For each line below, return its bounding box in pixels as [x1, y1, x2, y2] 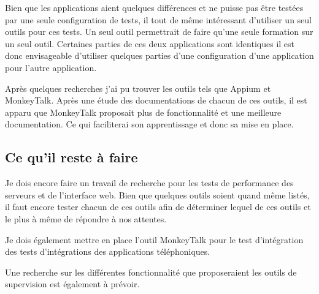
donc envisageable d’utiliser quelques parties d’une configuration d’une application [5, 49, 314, 62]
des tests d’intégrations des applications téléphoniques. [5, 245, 210, 258]
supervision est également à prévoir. [5, 277, 140, 290]
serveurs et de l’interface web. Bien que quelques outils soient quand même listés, [5, 188, 310, 201]
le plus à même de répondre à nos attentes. [5, 212, 167, 225]
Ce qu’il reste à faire [5, 148, 138, 167]
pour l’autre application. [5, 61, 97, 73]
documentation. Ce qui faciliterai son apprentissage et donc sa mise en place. [5, 118, 294, 130]
